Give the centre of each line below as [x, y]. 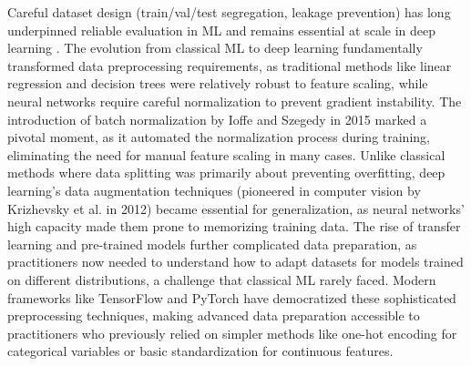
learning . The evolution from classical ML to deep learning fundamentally [215, 48]
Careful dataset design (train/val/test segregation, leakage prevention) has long [229, 12]
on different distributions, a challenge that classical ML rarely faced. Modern [222, 279]
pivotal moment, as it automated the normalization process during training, [219, 137]
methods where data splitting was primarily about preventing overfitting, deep [226, 173]
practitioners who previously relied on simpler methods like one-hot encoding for [232, 333]
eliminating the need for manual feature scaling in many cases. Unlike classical [226, 154]
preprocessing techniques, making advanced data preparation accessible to [214, 315]
